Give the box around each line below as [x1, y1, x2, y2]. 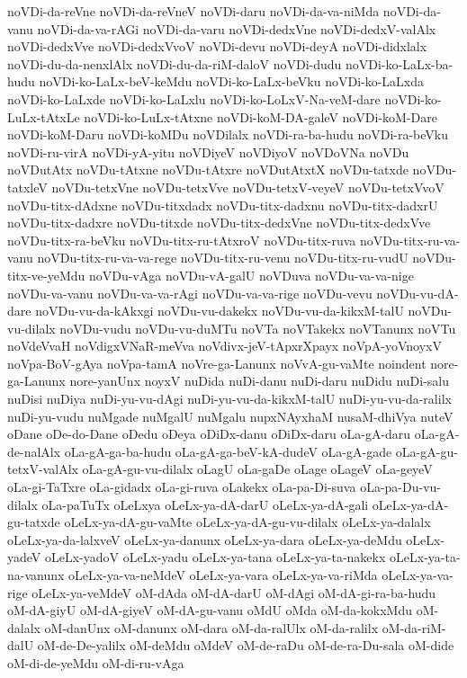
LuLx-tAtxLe [7, 107, 80, 126]
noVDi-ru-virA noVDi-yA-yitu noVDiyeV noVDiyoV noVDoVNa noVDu [7, 142, 409, 161]
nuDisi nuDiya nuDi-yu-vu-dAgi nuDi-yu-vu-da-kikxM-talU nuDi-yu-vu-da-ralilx [7, 389, 452, 408]
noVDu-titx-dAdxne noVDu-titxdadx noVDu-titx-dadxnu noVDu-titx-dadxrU [7, 195, 438, 214]
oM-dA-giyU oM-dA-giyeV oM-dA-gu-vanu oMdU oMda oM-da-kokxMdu [7, 601, 412, 620]
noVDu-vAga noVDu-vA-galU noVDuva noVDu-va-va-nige [88, 265, 414, 284]
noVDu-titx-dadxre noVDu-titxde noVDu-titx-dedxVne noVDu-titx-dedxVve [7, 213, 431, 232]
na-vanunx [7, 566, 65, 584]
